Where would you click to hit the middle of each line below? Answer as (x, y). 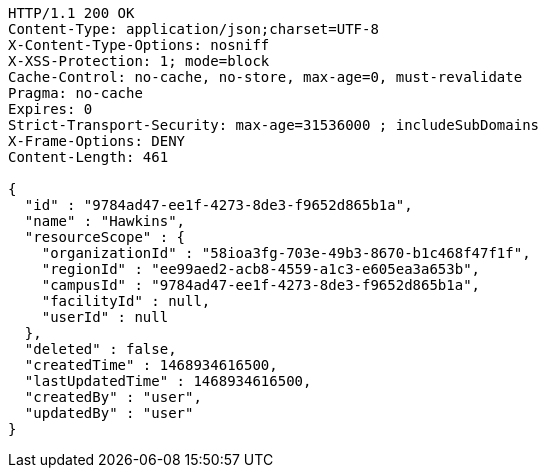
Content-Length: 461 (88, 157)
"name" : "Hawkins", (105, 221)
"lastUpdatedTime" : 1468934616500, (168, 381)
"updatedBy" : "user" (109, 413)
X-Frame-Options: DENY (97, 141)
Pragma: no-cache (75, 93)
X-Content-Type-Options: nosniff (139, 45)
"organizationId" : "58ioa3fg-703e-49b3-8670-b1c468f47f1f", (286, 253)
